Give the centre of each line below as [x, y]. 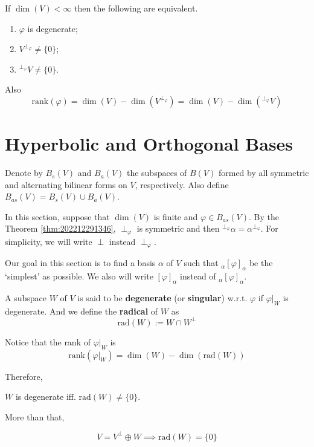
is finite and [176, 216]
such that [201, 263]
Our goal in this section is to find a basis [80, 263]
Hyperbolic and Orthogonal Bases [149, 144]
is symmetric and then [178, 228]
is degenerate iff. [46, 396]
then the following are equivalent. [136, 8]
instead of [198, 276]
